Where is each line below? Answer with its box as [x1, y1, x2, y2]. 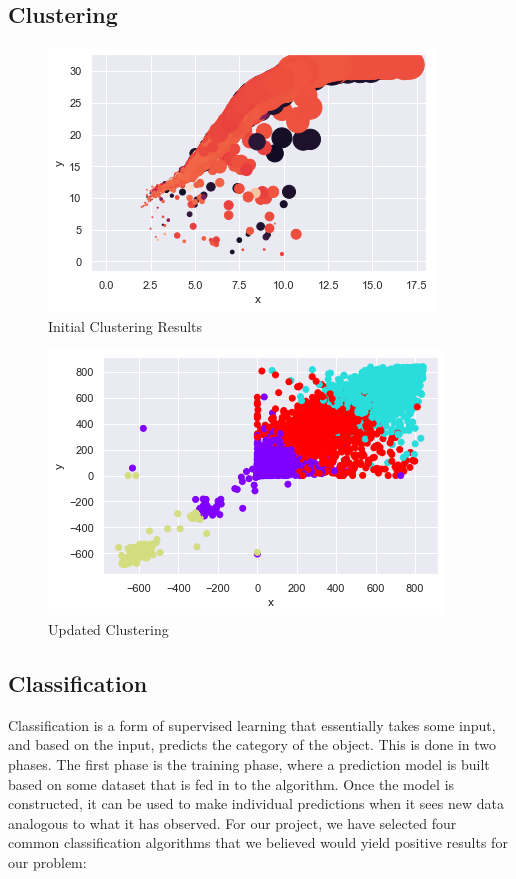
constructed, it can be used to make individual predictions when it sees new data [8, 793, 504, 814]
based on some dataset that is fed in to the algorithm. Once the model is [8, 773, 455, 794]
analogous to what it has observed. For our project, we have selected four [8, 812, 457, 833]
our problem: [8, 851, 87, 872]
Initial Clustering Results [48, 315, 203, 336]
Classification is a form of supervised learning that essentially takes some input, [8, 714, 496, 735]
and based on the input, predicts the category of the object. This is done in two [8, 734, 497, 755]
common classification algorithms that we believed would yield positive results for [8, 832, 508, 853]
